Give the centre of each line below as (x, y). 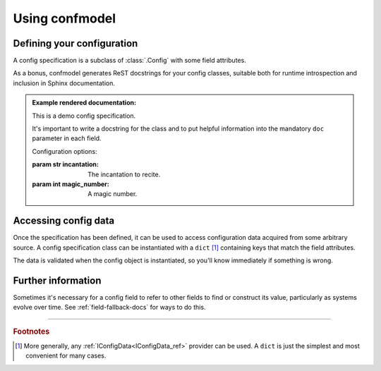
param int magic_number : (71, 184)
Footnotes (31, 332)
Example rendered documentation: (84, 103)
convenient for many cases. (66, 355)
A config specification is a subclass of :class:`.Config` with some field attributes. (129, 61)
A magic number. (113, 194)
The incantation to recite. (124, 174)
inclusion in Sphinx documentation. (64, 83)
